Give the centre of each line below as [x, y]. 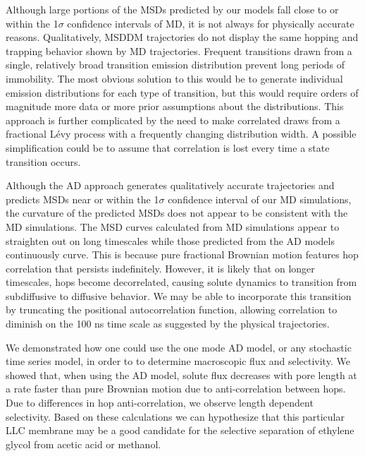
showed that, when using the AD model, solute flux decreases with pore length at [181, 374]
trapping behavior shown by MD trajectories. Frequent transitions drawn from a [179, 50]
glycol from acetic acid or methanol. [83, 444]
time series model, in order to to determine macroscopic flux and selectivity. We [178, 361]
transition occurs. [43, 161]
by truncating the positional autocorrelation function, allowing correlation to [172, 310]
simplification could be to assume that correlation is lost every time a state [168, 147]
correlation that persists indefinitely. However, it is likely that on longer [160, 268]
